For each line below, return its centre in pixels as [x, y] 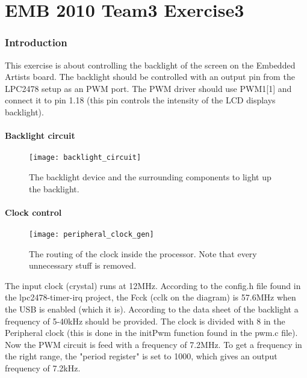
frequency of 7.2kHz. [43, 368]
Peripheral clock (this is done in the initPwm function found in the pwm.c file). [151, 333]
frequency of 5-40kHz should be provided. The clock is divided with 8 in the [145, 321]
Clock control [33, 212]
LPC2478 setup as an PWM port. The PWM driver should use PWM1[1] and [148, 88]
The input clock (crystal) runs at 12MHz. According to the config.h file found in [153, 285]
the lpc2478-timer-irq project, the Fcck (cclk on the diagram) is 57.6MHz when [150, 297]
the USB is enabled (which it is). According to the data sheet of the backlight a [152, 309]
